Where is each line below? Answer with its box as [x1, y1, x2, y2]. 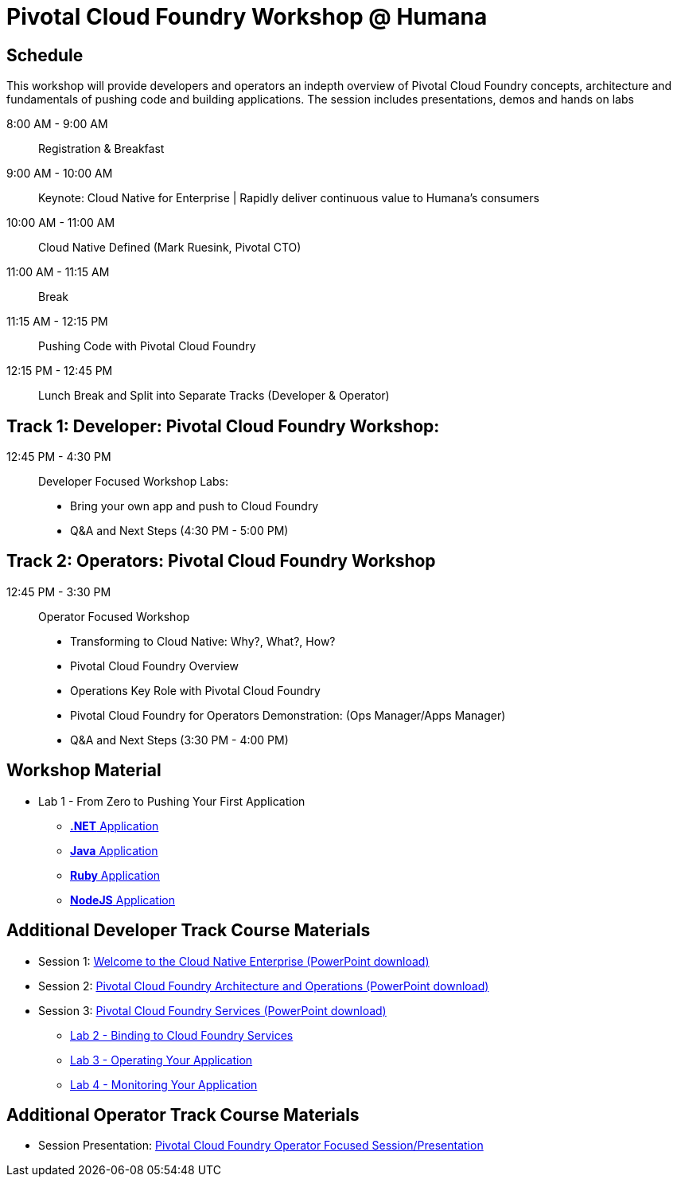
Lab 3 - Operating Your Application [70, 1052, 253, 1067]
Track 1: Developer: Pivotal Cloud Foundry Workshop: [6, 416, 440, 436]
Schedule [6, 45, 84, 65]
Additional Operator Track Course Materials [6, 1104, 360, 1125]
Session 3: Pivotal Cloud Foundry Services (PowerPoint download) [38, 1003, 387, 1017]
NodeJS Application [70, 892, 175, 907]
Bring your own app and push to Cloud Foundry [70, 499, 319, 513]
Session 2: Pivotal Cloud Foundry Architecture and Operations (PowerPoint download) [38, 978, 489, 993]
